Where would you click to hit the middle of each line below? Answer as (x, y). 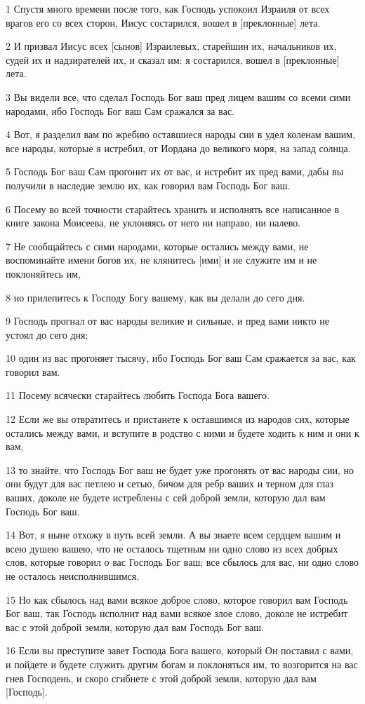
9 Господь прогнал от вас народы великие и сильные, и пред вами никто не (167, 321)
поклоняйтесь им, (43, 273)
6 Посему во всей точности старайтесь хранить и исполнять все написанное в (173, 209)
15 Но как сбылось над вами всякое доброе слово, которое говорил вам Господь (177, 599)
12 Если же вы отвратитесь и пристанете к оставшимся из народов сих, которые (178, 419)
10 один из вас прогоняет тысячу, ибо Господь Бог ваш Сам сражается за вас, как (181, 358)
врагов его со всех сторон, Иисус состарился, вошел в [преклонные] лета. (163, 22)
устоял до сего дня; (47, 334)
